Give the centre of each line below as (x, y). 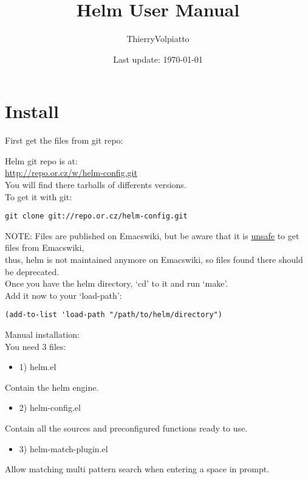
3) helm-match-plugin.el (63, 448)
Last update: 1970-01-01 (158, 59)
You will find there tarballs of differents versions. (96, 185)
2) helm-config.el (50, 407)
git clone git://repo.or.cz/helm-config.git (96, 216)
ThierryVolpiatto (158, 39)
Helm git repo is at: (41, 160)
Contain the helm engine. (52, 387)
